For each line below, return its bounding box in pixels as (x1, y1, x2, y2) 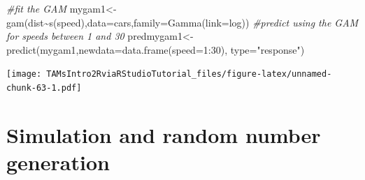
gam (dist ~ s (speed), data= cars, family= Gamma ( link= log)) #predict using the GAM (6, 15, 359, 29)
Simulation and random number (6, 120, 321, 149)
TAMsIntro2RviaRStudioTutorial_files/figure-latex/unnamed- (46, 69, 332, 80)
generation (6, 148, 110, 177)
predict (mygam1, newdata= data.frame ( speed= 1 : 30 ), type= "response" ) (6, 42, 305, 57)
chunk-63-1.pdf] (6, 83, 82, 93)
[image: (6, 69, 42, 80)
